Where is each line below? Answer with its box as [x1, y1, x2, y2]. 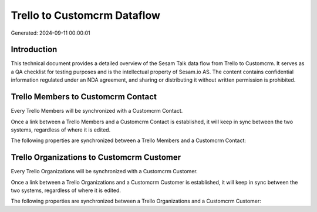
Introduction [11, 45, 58, 55]
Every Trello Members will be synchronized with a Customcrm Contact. [11, 107, 183, 115]
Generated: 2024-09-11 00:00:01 [11, 29, 90, 36]
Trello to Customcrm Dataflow [11, 9, 161, 22]
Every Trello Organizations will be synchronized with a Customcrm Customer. [11, 168, 198, 175]
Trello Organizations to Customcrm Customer [11, 153, 181, 163]
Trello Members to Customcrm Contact [11, 92, 157, 102]
